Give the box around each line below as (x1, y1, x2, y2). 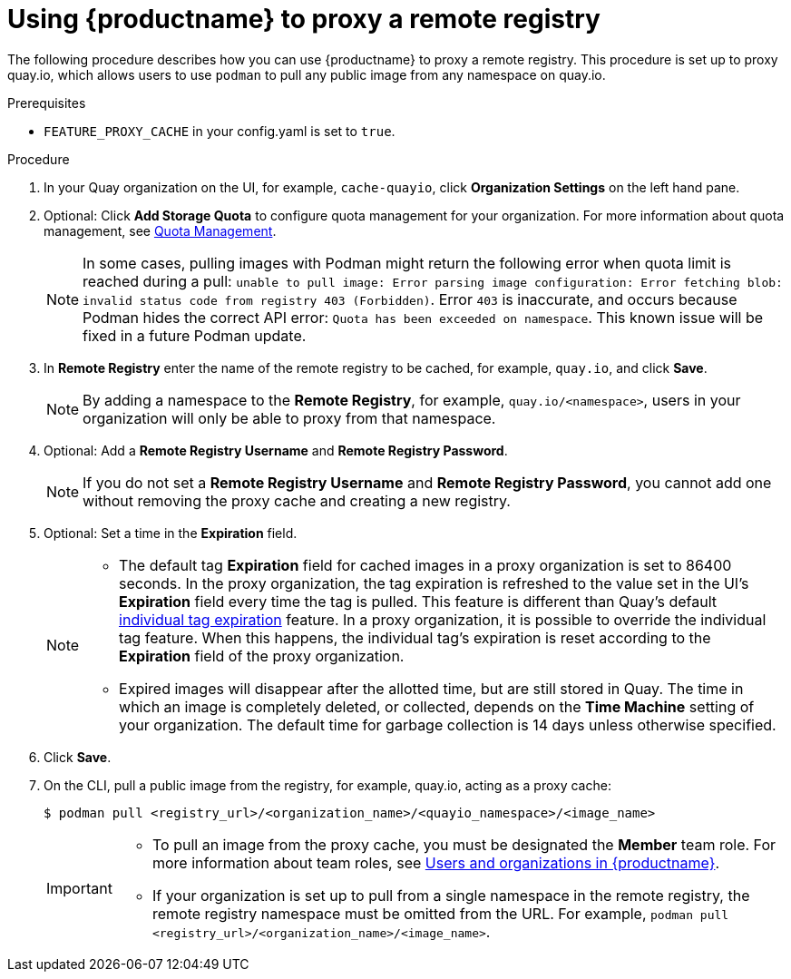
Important (46, 878, 112, 897)
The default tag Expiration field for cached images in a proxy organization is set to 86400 (119, 555, 732, 574)
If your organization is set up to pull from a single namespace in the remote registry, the (151, 886, 750, 905)
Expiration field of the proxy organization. (119, 646, 405, 665)
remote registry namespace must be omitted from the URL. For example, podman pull (151, 904, 729, 923)
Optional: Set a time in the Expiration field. (44, 524, 298, 541)
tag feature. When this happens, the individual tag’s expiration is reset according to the (119, 628, 711, 647)
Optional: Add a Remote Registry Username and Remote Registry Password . (44, 442, 508, 458)
